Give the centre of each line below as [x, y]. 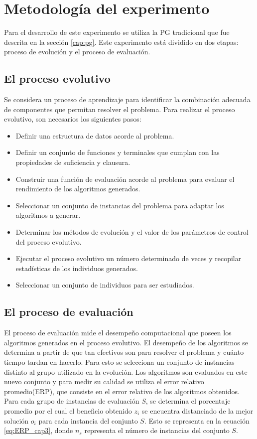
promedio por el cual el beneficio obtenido [68, 410]
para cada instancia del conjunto [88, 420]
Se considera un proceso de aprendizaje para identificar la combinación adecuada [127, 99]
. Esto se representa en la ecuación [197, 420]
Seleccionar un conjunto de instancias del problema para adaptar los [120, 205]
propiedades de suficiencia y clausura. [73, 162]
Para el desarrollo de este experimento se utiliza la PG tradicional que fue [117, 32]
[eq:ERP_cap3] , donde [39, 430]
